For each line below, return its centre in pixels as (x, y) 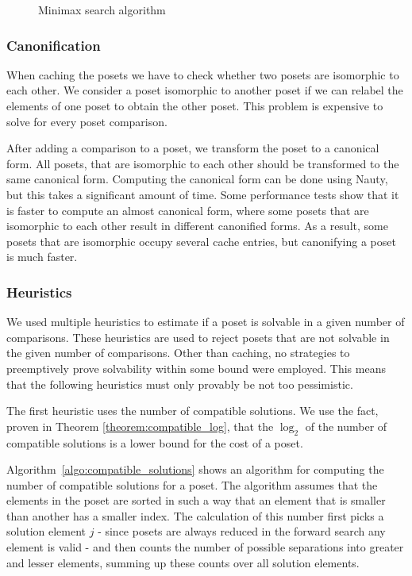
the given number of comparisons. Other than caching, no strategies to (178, 353)
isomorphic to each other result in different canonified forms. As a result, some (197, 226)
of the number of (346, 426)
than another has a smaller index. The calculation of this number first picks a (195, 515)
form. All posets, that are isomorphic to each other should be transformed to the (203, 163)
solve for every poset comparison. (87, 121)
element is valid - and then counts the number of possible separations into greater (205, 547)
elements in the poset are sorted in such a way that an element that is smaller (196, 500)
